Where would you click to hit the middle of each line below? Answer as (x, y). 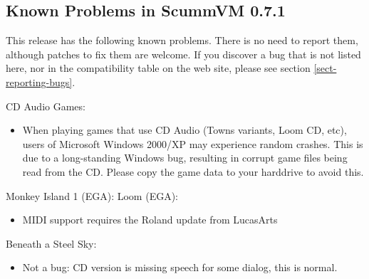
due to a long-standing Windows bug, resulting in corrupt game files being (185, 158)
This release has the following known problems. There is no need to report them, (182, 40)
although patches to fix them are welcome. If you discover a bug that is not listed (183, 54)
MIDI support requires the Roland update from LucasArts (150, 220)
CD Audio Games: (46, 106)
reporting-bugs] (39, 81)
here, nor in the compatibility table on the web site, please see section (158, 68)
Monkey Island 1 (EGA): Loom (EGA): (92, 195)
